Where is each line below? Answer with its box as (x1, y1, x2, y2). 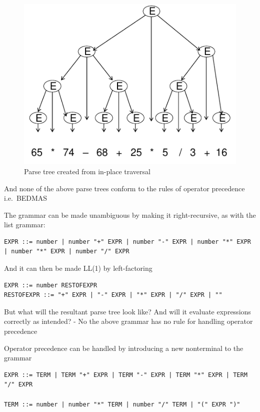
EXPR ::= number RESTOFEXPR (4, 281, 97, 289)
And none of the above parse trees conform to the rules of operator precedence (4, 183, 245, 193)
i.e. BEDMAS (4, 193, 47, 203)
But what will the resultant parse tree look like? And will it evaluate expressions (4, 306, 251, 316)
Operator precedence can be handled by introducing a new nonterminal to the (4, 342, 243, 353)
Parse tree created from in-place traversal (24, 166, 150, 176)
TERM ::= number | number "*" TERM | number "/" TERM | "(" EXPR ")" (4, 400, 240, 408)
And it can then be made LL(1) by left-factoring (4, 263, 152, 273)
